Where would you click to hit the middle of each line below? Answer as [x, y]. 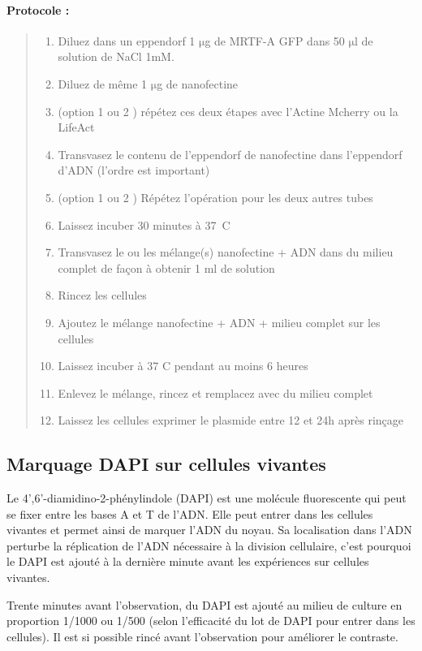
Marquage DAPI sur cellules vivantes [166, 464]
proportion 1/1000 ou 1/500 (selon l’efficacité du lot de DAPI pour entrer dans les [211, 621]
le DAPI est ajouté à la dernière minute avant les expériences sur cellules [188, 561]
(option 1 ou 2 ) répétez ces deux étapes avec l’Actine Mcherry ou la [228, 111]
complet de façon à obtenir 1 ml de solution [166, 267]
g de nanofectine [198, 83]
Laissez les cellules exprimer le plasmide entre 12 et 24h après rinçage [231, 420]
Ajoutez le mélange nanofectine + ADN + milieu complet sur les [219, 322]
